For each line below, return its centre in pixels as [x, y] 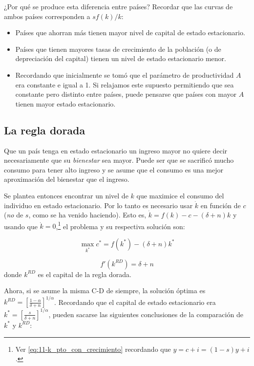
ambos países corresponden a [47, 16]
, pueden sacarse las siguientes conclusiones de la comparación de [146, 314]
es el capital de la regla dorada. [85, 274]
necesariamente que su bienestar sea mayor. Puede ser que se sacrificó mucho [119, 160]
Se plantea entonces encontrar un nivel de [66, 195]
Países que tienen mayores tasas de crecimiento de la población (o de [118, 49]
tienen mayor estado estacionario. [65, 103]
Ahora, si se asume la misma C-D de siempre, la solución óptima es [105, 291]
